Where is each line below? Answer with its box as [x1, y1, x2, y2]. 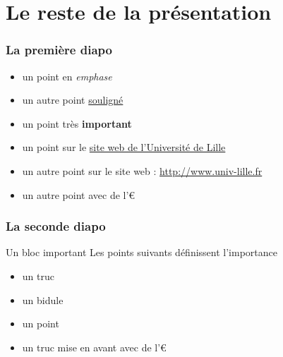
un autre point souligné [22, 92, 124, 107]
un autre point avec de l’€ [22, 187, 136, 202]
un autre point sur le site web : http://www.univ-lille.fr [22, 163, 263, 178]
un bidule [22, 292, 64, 307]
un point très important [22, 116, 132, 131]
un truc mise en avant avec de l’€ [22, 339, 167, 354]
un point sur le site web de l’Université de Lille [22, 140, 226, 155]
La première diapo [6, 41, 112, 59]
